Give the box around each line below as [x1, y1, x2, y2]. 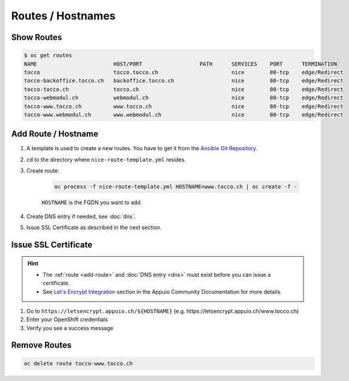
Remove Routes [11, 340, 72, 351]
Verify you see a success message [26, 324, 113, 331]
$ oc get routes [24, 52, 73, 59]
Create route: [26, 167, 60, 174]
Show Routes [11, 32, 62, 42]
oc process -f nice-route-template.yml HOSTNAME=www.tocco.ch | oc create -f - [54, 184, 297, 190]
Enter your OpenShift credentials [26, 316, 108, 323]
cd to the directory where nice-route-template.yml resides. [26, 156, 186, 163]
